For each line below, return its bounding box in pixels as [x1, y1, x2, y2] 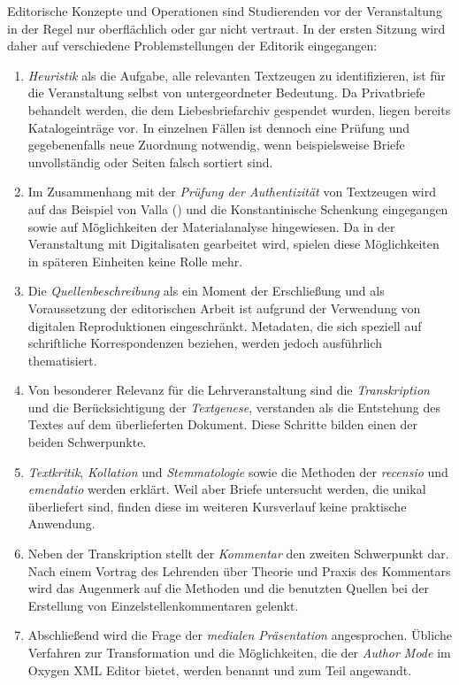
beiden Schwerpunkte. [27, 433, 147, 451]
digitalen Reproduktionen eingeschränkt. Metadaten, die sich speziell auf [27, 316, 422, 335]
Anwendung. [27, 514, 96, 533]
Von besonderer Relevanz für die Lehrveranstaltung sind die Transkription [27, 381, 430, 399]
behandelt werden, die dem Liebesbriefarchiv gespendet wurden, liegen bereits [27, 100, 451, 119]
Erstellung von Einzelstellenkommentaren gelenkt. [27, 596, 299, 614]
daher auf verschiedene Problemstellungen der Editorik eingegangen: [7, 36, 378, 55]
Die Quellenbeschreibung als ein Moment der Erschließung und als [27, 281, 385, 300]
